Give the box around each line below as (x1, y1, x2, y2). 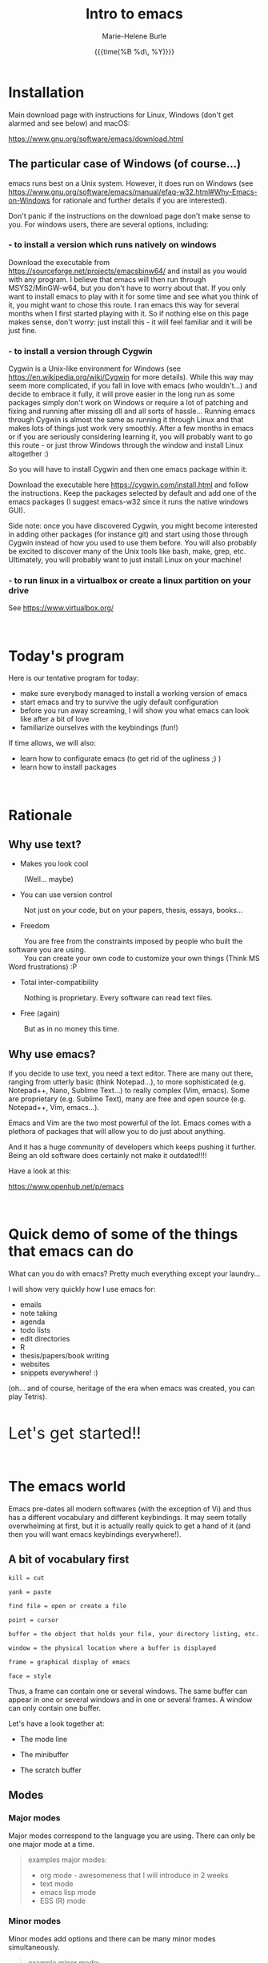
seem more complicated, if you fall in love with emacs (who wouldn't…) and (8, 381, 258, 391)
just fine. (8, 325, 38, 335)
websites (19, 1359, 50, 1370)
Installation (8, 83, 85, 101)
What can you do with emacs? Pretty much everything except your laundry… (8, 1269, 261, 1278)
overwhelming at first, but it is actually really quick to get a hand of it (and (8, 1521, 251, 1531)
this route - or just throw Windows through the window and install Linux (8, 440, 244, 450)
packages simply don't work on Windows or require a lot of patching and (8, 398, 249, 408)
